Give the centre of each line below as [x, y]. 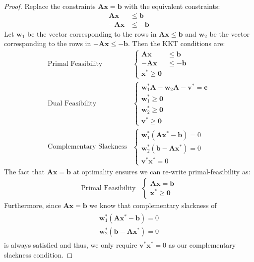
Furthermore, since [32, 205]
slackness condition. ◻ [38, 254]
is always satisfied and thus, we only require [71, 244]
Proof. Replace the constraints [50, 6]
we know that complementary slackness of [153, 205]
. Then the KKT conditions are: [177, 43]
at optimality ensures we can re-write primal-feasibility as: [162, 171]
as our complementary [202, 244]
